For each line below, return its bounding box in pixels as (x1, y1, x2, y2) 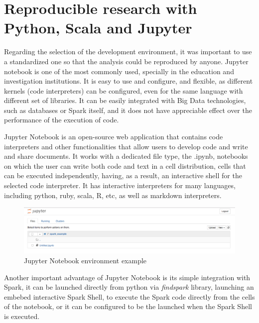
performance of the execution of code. (4, 114, 119, 125)
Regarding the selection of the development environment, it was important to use (4, 46, 252, 57)
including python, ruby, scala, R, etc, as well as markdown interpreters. (4, 190, 222, 200)
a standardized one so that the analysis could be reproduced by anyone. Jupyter (4, 56, 249, 66)
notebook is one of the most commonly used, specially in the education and (4, 66, 234, 76)
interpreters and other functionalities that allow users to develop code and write (4, 141, 248, 151)
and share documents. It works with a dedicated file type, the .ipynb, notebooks (4, 151, 248, 161)
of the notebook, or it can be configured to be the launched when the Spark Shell (4, 301, 252, 312)
